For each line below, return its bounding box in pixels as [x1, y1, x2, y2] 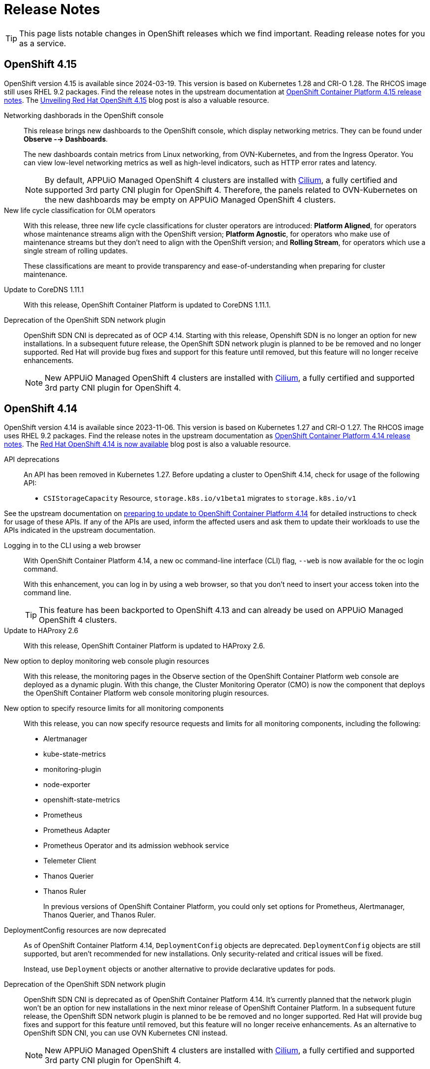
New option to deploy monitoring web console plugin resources [4, 657, 209, 666]
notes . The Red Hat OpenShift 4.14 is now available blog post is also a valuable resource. [4, 440, 291, 449]
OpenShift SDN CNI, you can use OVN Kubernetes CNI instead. [24, 1029, 228, 1038]
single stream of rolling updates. [24, 246, 128, 255]
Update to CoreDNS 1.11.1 [4, 285, 84, 294]
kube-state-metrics [43, 750, 106, 759]
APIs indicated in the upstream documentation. [4, 526, 156, 535]
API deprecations [4, 455, 59, 464]
